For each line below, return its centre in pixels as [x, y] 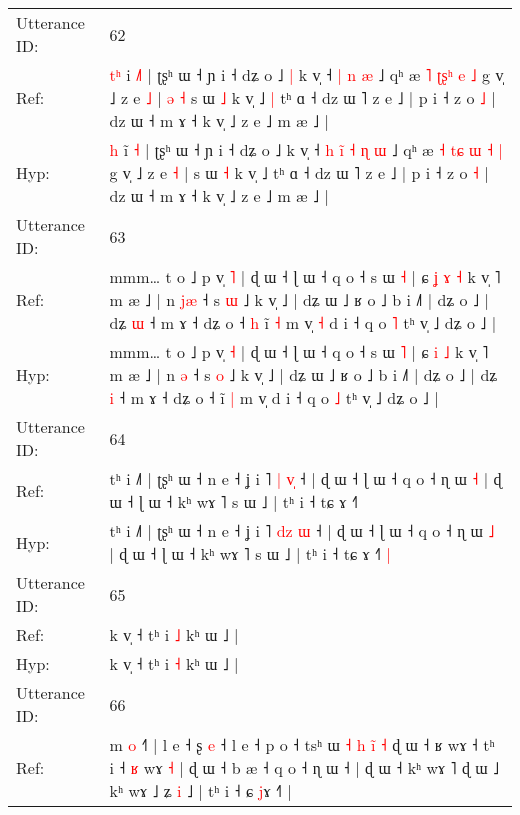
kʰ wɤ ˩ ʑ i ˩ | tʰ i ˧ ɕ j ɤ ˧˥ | [200, 790]
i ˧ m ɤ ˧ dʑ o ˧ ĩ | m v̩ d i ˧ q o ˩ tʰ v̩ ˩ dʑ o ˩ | [274, 397]
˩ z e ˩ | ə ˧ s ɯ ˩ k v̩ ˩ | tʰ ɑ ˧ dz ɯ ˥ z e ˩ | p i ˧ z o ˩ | [302, 97]
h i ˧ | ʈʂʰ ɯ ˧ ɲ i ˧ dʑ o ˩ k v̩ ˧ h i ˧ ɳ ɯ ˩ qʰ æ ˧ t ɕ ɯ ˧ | [306, 149]
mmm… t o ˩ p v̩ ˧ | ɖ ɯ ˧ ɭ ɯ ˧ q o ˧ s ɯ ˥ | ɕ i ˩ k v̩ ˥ [299, 351]
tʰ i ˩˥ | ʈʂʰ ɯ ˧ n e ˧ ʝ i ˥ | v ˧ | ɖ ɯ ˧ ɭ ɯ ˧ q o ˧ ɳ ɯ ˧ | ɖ [305, 478]
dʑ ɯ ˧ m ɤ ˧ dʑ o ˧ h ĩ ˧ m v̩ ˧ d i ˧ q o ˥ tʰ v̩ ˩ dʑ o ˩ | [303, 322]
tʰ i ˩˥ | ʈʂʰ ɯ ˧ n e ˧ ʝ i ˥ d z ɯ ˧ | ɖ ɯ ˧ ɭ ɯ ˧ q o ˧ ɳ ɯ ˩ [302, 530]
